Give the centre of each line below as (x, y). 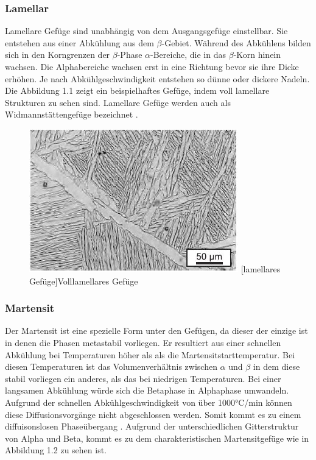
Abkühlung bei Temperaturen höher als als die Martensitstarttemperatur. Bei (150, 354)
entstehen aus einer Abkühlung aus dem (79, 42)
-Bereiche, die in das (188, 55)
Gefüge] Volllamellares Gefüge (84, 281)
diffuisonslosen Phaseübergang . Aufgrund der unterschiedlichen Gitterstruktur (152, 426)
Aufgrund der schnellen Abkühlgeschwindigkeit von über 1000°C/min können (149, 402)
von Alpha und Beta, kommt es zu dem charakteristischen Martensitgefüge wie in (157, 438)
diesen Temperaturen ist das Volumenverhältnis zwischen (111, 366)
